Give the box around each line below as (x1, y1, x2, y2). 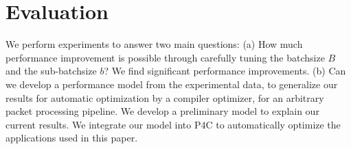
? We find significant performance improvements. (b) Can (104, 64, 346, 78)
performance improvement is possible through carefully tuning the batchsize (5, 50, 325, 64)
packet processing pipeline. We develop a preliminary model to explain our (5, 104, 319, 118)
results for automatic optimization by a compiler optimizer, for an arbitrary (5, 90, 324, 105)
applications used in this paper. (5, 131, 138, 145)
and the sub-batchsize (5, 64, 97, 78)
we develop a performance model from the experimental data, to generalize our (5, 77, 338, 91)
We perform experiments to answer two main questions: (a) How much (5, 37, 303, 51)
